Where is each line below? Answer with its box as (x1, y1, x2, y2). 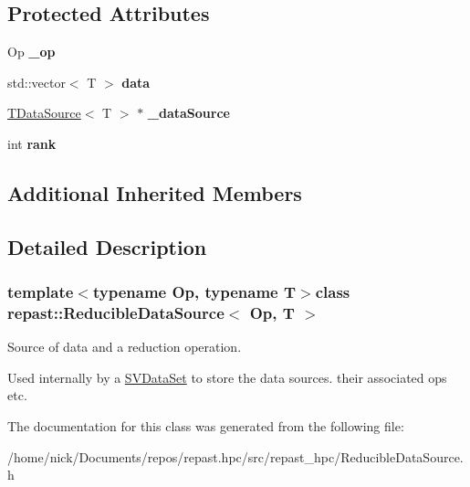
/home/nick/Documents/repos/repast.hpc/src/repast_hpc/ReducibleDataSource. (7, 447, 464, 466)
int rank (7, 133, 57, 153)
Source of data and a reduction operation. (7, 337, 242, 356)
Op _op (7, 42, 56, 61)
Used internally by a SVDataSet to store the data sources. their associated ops (7, 367, 447, 386)
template (7, 281, 74, 303)
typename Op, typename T (92, 281, 297, 303)
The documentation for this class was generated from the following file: (7, 417, 404, 436)
